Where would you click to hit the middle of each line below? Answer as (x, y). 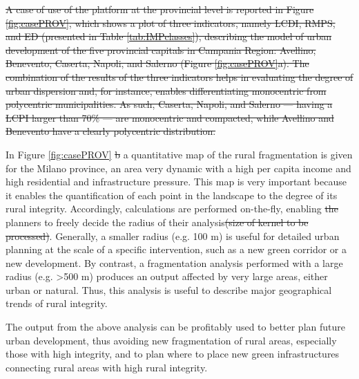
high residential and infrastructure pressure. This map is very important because (176, 182)
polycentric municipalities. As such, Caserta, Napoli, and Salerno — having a (169, 104)
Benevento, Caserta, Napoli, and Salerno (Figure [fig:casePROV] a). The (157, 63)
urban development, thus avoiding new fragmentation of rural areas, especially (171, 340)
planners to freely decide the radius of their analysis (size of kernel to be (157, 222)
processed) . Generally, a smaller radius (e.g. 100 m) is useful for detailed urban (173, 235)
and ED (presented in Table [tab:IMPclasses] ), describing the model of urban (169, 36)
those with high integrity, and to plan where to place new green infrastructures (173, 354)
